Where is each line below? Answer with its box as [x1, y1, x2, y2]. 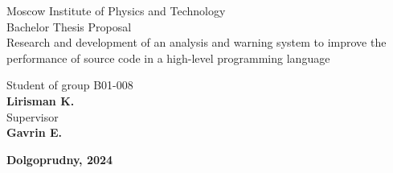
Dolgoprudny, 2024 [6, 150, 113, 167]
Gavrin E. [6, 124, 62, 141]
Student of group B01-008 [6, 76, 133, 93]
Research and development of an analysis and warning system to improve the [6, 34, 387, 51]
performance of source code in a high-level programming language [6, 49, 330, 66]
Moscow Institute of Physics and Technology [6, 2, 226, 19]
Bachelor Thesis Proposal [6, 18, 132, 35]
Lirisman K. [6, 92, 75, 109]
